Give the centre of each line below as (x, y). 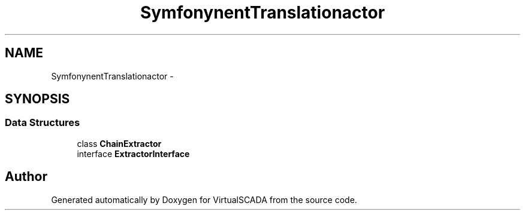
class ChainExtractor (119, 143)
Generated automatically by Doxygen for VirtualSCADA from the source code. (204, 199)
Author (26, 177)
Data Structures (43, 123)
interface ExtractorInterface (133, 153)
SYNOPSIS (37, 99)
